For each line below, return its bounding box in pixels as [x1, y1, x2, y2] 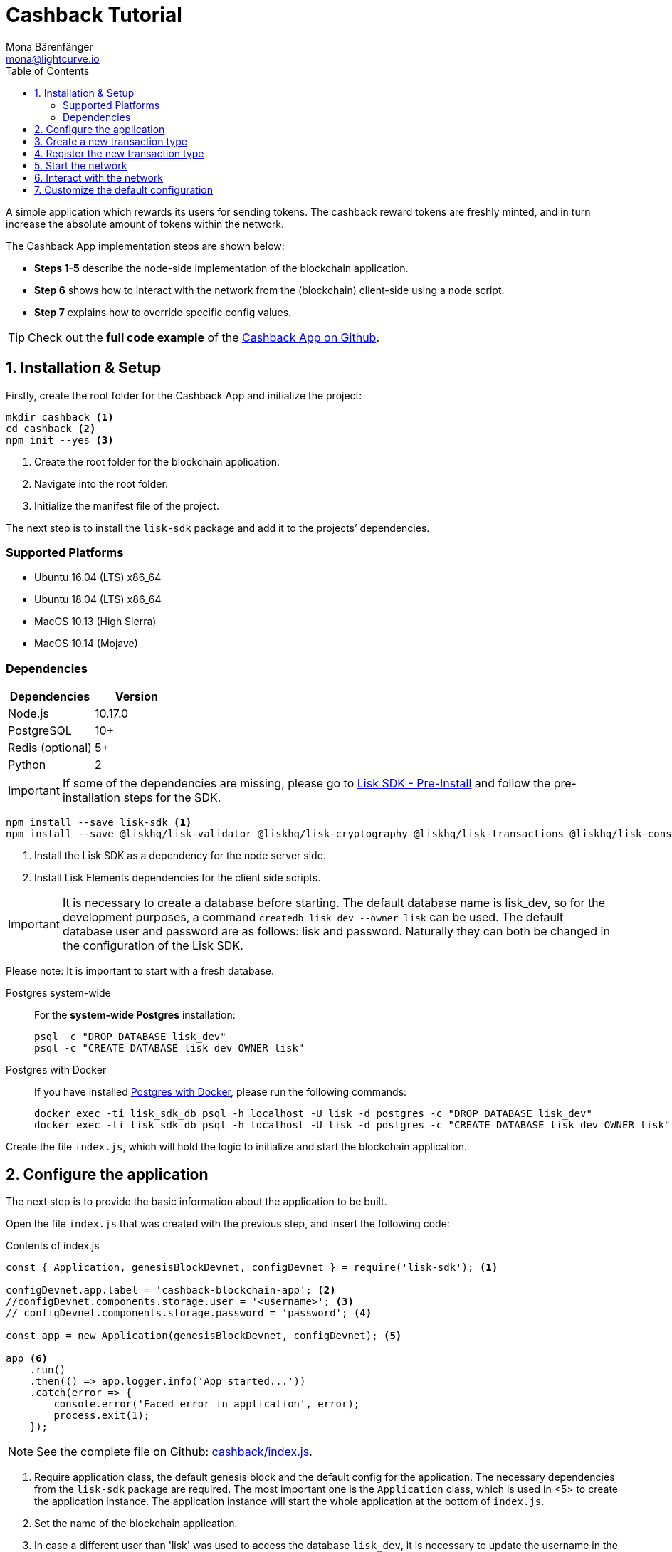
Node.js [8, 706, 49, 721]
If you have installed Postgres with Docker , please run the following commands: [34, 1086, 407, 1099]
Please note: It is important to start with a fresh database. [6, 965, 275, 977]
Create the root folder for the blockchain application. [34, 455, 280, 468]
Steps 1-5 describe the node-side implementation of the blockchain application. [34, 261, 409, 274]
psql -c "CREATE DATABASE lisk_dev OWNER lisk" [34, 1042, 305, 1054]
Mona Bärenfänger [6, 40, 93, 53]
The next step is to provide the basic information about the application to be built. [6, 1195, 387, 1207]
